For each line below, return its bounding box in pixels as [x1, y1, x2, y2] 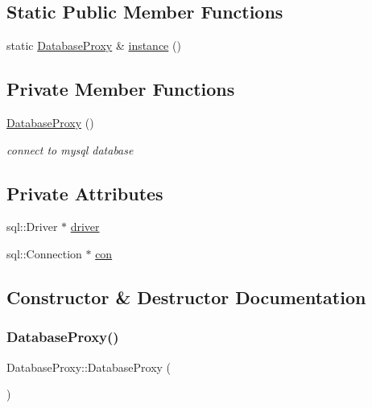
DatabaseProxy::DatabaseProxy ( [6, 358, 172, 375]
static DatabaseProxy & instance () [6, 37, 181, 54]
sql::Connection [6, 245, 82, 262]
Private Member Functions [6, 76, 235, 101]
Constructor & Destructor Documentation [6, 284, 366, 309]
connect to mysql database [6, 141, 134, 158]
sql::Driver [6, 218, 58, 235]
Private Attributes [6, 180, 163, 205]
